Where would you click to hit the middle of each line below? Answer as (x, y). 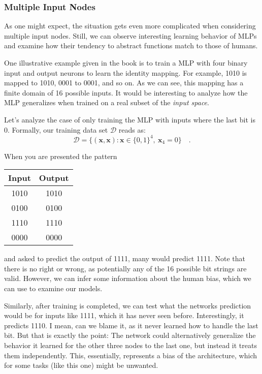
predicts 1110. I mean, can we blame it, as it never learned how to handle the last (131, 325)
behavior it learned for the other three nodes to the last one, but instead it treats (130, 345)
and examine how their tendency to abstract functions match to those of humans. (131, 45)
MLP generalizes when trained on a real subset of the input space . (107, 102)
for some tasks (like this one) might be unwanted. (81, 365)
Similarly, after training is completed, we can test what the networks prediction (128, 305)
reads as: (132, 129)
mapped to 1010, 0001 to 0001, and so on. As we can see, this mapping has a (124, 83)
